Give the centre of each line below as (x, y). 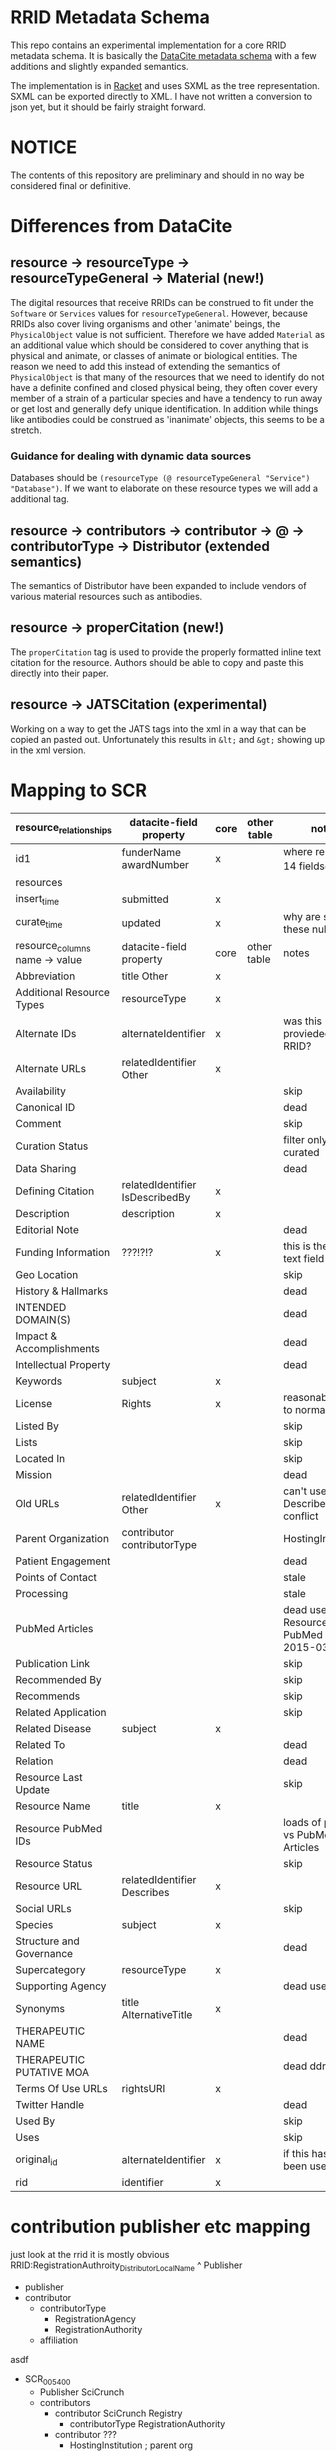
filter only (305, 1140)
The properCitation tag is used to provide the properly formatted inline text (166, 652)
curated (301, 1153)
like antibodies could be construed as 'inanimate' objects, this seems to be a (167, 419)
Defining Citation (55, 1191)
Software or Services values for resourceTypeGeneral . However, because (159, 313)
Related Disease (53, 1729)
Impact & (36, 1336)
